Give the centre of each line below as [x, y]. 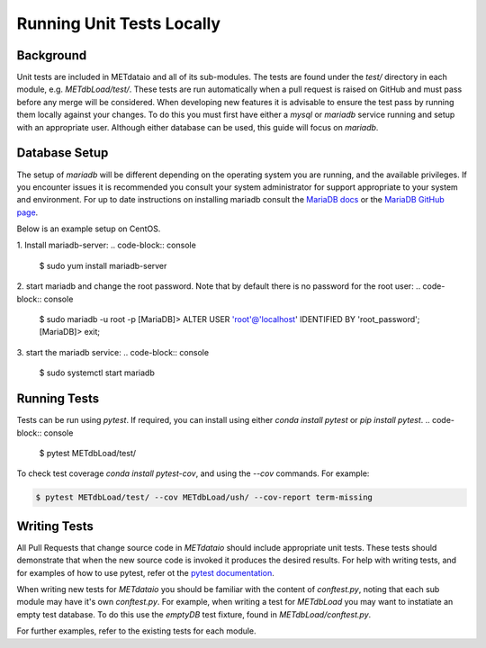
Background [52, 55]
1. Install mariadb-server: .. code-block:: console [107, 245]
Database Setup [63, 153]
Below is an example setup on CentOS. [89, 229]
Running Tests [58, 399]
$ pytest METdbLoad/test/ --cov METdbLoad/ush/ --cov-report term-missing [204, 498]
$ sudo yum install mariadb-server [103, 265]
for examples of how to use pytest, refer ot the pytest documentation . [145, 572]
